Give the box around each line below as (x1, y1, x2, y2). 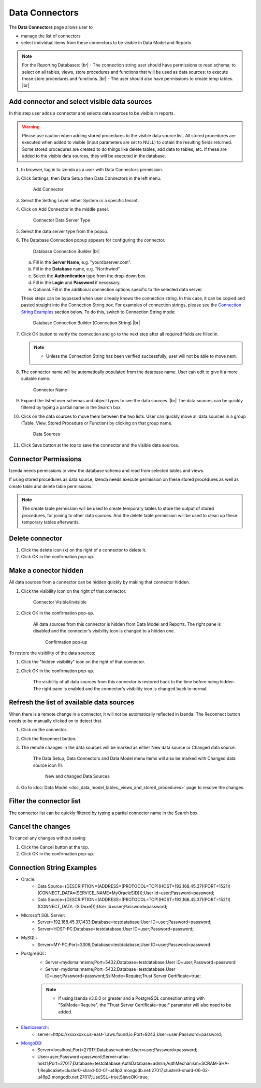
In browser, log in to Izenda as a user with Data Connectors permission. (21, 166, 163, 172)
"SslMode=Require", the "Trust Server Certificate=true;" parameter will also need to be (58, 1002, 232, 1008)
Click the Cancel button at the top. (21, 844, 89, 850)
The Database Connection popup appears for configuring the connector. (21, 237, 166, 243)
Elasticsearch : (21, 1025, 49, 1030)
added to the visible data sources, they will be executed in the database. (22, 153, 166, 159)
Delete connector (9, 534, 63, 542)
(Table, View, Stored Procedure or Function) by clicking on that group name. (21, 420, 173, 426)
